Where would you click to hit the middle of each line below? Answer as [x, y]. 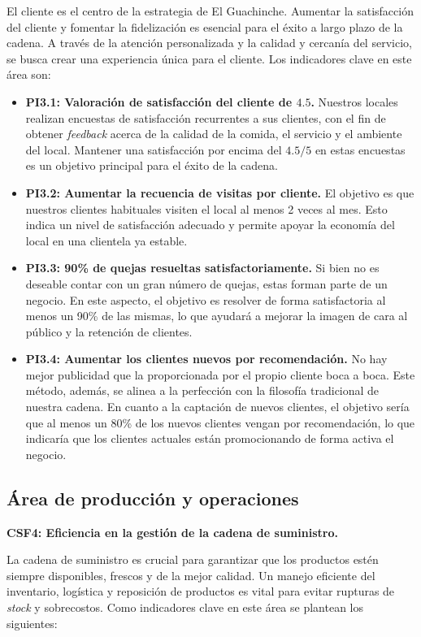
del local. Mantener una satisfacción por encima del [154, 149]
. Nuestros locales [354, 101]
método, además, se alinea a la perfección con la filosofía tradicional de [202, 390]
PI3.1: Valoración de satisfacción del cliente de [159, 101]
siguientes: [32, 623]
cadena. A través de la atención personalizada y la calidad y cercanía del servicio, [209, 43]
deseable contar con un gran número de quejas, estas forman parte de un [206, 283]
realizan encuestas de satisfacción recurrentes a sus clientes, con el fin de [206, 117]
